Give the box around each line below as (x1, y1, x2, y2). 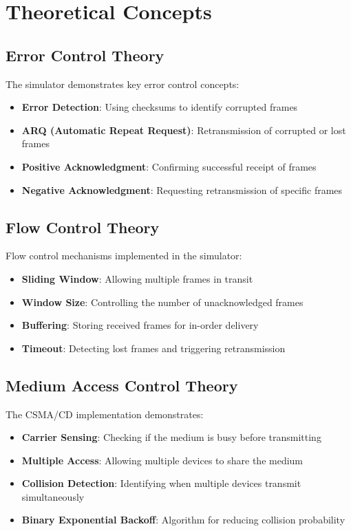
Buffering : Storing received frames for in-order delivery (21, 318, 259, 332)
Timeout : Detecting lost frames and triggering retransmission (21, 340, 286, 355)
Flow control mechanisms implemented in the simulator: (6, 248, 242, 263)
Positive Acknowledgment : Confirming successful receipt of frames (21, 159, 317, 173)
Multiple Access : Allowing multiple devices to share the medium (21, 453, 304, 467)
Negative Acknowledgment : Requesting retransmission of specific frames (21, 182, 343, 197)
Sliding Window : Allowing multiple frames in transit (21, 271, 253, 285)
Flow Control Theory (6, 216, 160, 237)
